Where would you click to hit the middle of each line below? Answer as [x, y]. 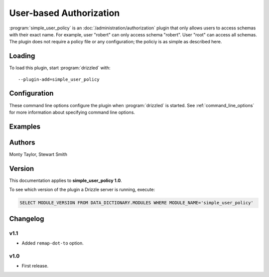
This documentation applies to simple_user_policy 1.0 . [66, 180]
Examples [25, 126]
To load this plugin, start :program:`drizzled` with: [60, 68]
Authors [22, 142]
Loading [22, 56]
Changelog [27, 218]
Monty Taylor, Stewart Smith [38, 154]
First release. [35, 266]
